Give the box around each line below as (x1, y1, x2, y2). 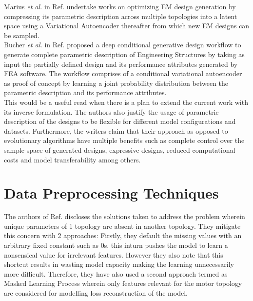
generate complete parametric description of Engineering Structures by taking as (4, 49, 245, 59)
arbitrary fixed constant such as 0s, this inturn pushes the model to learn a (4, 240, 228, 250)
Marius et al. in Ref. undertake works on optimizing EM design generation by (4, 1, 236, 11)
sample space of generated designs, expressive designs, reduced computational (4, 144, 235, 155)
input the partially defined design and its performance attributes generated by (4, 59, 238, 69)
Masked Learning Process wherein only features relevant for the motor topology (4, 278, 242, 288)
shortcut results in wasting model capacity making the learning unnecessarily (4, 259, 234, 269)
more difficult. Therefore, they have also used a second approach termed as (4, 268, 228, 279)
